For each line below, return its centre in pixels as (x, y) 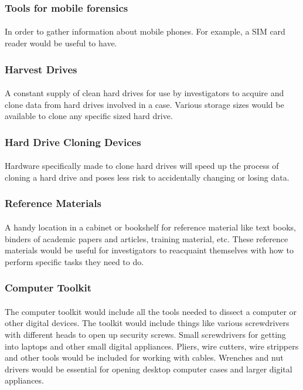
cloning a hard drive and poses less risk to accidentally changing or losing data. (147, 177)
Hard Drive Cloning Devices (73, 142)
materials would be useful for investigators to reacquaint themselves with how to (149, 250)
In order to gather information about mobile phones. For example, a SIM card (145, 31)
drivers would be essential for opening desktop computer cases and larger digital (149, 369)
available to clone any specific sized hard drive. (89, 116)
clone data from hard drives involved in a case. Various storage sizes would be (144, 104)
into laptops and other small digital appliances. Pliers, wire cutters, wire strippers (152, 346)
